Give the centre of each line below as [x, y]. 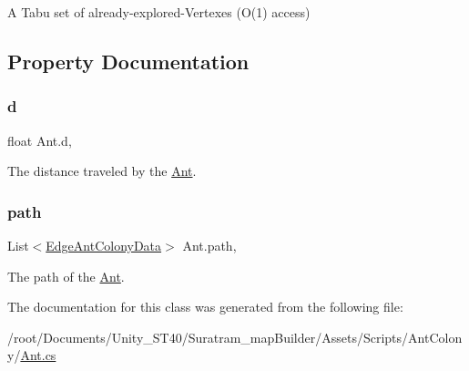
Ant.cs [38, 355]
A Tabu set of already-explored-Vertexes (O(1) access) [159, 12]
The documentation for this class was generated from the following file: [205, 307]
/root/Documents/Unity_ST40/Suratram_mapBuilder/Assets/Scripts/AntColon [235, 337]
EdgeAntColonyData [104, 245]
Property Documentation [128, 61]
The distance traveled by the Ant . [102, 171]
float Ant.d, [40, 140]
